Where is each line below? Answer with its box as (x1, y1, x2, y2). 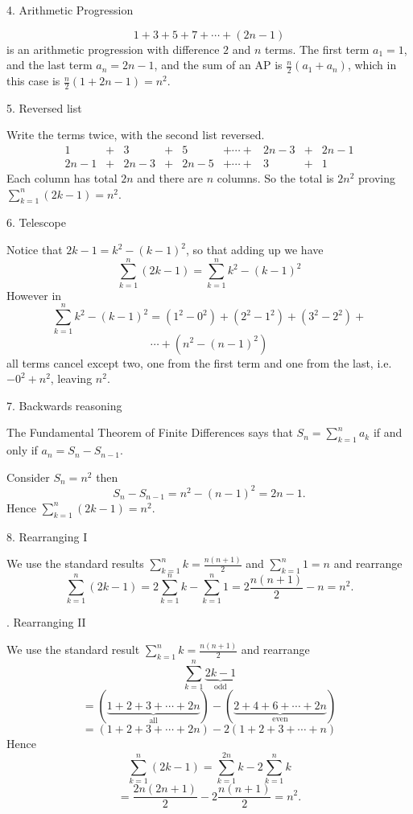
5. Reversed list (6, 99, 82, 116)
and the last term (6, 56, 93, 73)
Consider (6, 468, 50, 485)
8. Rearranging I (6, 528, 88, 545)
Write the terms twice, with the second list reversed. (6, 126, 265, 143)
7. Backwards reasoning (6, 397, 122, 413)
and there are (137, 170, 204, 187)
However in (6, 286, 62, 303)
